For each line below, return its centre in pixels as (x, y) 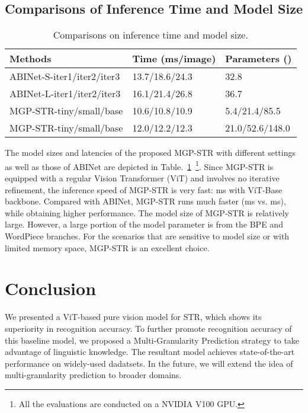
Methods (31, 59)
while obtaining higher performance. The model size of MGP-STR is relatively (147, 212)
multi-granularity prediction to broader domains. (93, 375)
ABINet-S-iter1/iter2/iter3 (65, 76)
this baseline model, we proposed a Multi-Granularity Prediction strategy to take (152, 340)
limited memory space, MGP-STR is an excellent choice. (107, 247)
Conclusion (51, 288)
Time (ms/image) (174, 59)
